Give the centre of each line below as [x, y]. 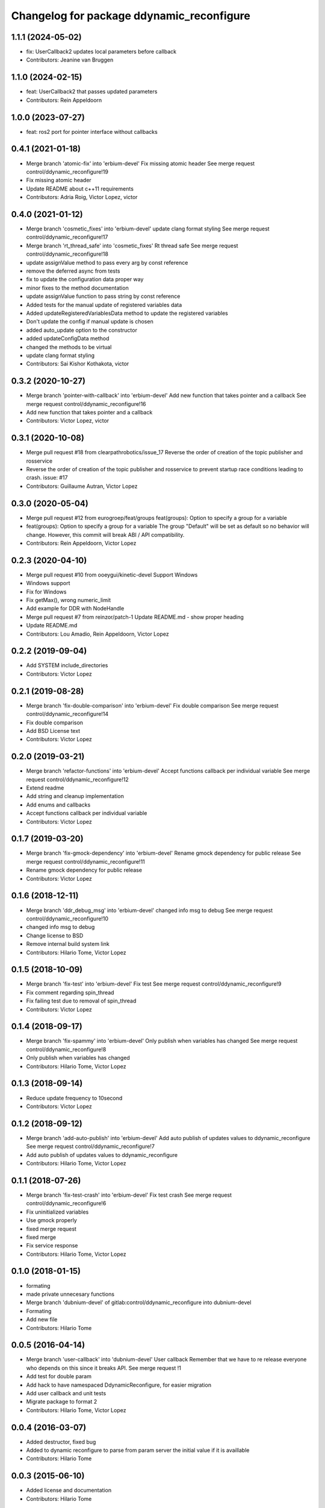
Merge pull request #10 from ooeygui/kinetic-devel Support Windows [112, 575]
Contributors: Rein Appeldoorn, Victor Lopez [81, 543]
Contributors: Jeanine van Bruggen [70, 60]
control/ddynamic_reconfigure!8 [66, 1049]
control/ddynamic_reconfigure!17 [67, 237]
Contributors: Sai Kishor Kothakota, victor [78, 364]
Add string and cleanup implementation [75, 796]
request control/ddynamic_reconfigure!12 [77, 779]
